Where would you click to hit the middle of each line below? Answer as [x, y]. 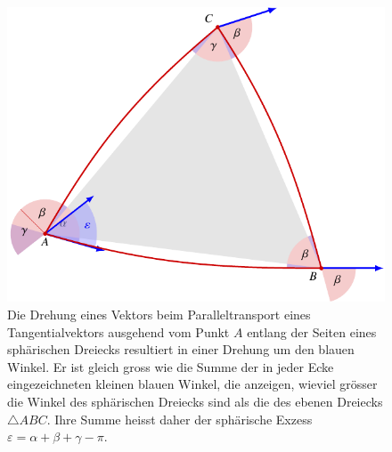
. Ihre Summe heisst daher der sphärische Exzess [180, 419]
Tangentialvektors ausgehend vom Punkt [118, 331]
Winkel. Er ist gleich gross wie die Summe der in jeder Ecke [171, 366]
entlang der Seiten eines [312, 331]
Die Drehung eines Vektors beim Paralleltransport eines [159, 315]
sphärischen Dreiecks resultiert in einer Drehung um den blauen [181, 349]
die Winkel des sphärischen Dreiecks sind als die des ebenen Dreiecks [195, 402]
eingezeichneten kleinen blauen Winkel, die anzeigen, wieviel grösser [192, 384]
